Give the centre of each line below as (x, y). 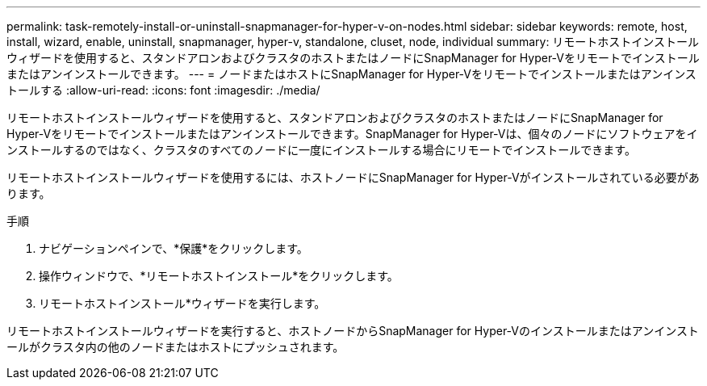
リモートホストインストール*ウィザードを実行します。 (182, 303)
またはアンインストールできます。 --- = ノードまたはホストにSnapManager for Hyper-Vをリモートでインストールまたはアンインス (351, 74)
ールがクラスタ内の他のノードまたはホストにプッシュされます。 (176, 347)
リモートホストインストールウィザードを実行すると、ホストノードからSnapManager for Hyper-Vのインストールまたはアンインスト (353, 331)
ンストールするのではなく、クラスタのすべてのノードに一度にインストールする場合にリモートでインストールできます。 (321, 150)
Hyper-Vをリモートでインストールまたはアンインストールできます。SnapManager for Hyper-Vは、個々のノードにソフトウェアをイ (352, 134)
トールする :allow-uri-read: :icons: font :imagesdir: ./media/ (163, 90)
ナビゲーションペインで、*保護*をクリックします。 (174, 248)
